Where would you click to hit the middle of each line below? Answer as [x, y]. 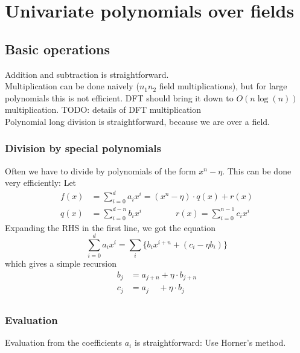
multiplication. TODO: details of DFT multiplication [103, 110]
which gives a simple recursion [61, 263]
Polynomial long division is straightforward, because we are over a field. [137, 121]
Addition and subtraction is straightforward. [87, 74]
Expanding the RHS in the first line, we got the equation [110, 227]
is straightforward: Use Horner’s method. [210, 342]
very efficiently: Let [41, 183]
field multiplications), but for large [223, 86]
